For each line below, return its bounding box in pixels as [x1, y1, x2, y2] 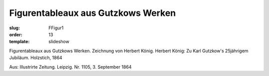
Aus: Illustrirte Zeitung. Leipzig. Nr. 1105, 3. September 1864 [9, 64, 132, 70]
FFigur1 [48, 25, 64, 31]
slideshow [48, 39, 70, 45]
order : [9, 31, 22, 37]
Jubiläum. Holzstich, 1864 [9, 55, 62, 61]
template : [9, 39, 30, 45]
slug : [9, 25, 20, 31]
